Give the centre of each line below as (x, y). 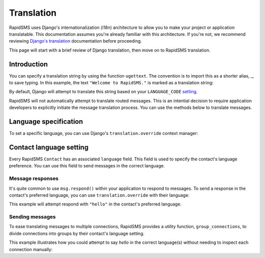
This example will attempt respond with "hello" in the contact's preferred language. (95, 204)
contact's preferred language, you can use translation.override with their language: (99, 195)
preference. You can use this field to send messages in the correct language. (87, 166)
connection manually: (31, 249)
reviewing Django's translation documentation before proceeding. (76, 41)
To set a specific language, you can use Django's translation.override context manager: (104, 133)
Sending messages (32, 217)
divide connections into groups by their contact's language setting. (77, 233)
